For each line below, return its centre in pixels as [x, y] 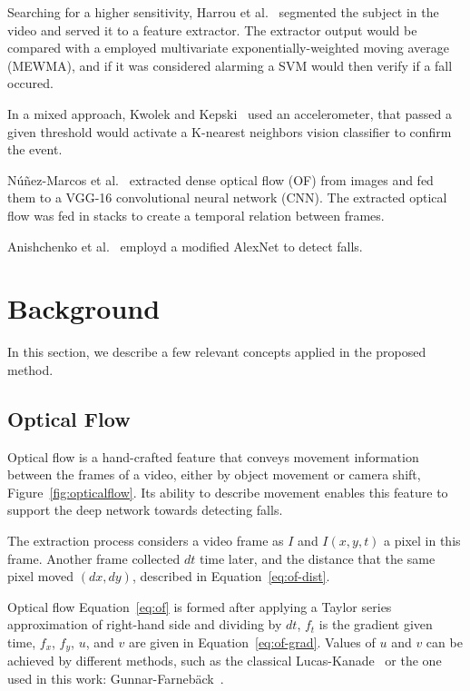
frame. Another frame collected [94, 558]
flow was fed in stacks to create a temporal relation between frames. [196, 215]
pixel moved [41, 576]
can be [444, 642]
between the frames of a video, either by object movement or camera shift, [214, 474]
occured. [30, 83]
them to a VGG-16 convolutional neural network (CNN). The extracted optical [227, 197]
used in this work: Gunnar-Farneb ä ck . [116, 679]
